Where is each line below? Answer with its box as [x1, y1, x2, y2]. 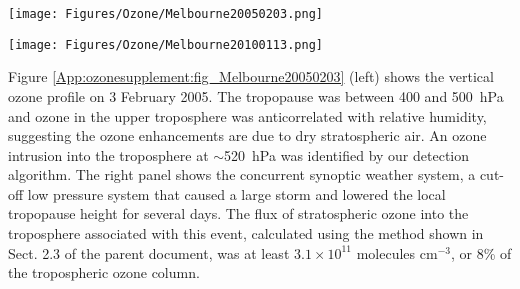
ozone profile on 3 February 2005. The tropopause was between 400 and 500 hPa [8, 85, 504, 106]
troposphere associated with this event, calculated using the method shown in [8, 223, 484, 244]
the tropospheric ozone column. [8, 262, 200, 283]
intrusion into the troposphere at [8, 144, 209, 165]
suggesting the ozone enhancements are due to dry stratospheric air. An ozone [8, 125, 487, 146]
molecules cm [356, 242, 438, 263]
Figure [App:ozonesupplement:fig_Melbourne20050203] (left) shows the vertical [8, 66, 494, 87]
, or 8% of [450, 242, 512, 263]
